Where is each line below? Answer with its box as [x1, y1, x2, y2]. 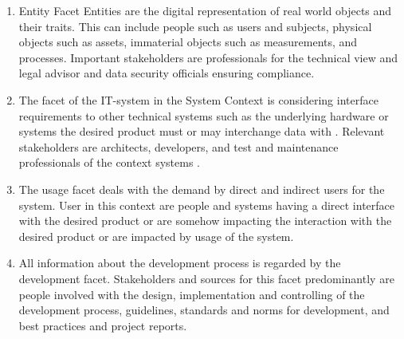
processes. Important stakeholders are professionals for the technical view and [18, 49, 398, 65]
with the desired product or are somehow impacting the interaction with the [18, 212, 392, 229]
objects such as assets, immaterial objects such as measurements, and [18, 34, 358, 50]
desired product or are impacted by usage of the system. [18, 227, 294, 244]
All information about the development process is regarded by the [18, 254, 341, 271]
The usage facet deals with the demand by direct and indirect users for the [18, 180, 385, 197]
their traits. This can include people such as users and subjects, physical [18, 18, 372, 34]
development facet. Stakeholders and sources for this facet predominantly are [18, 270, 394, 286]
